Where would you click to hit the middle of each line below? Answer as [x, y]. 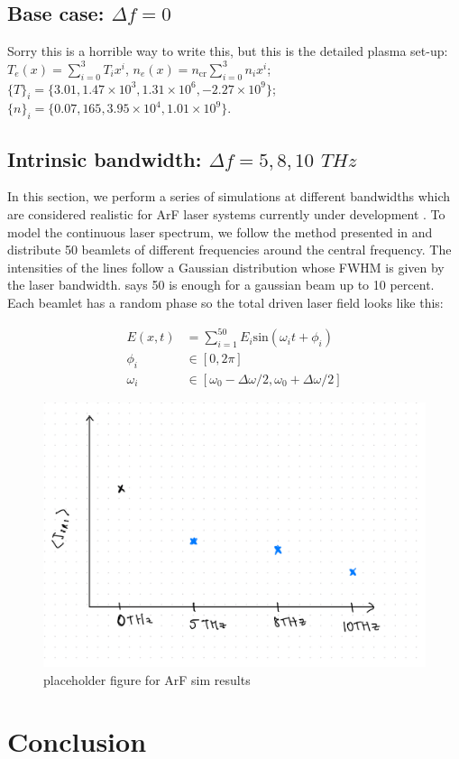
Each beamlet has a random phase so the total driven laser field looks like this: [225, 302]
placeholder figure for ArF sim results [147, 679]
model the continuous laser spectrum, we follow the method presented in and [220, 231]
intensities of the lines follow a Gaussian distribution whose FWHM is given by [226, 267]
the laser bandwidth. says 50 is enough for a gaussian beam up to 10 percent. [221, 285]
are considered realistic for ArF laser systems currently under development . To [226, 213]
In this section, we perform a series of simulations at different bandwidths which [229, 196]
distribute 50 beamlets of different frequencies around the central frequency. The [229, 250]
